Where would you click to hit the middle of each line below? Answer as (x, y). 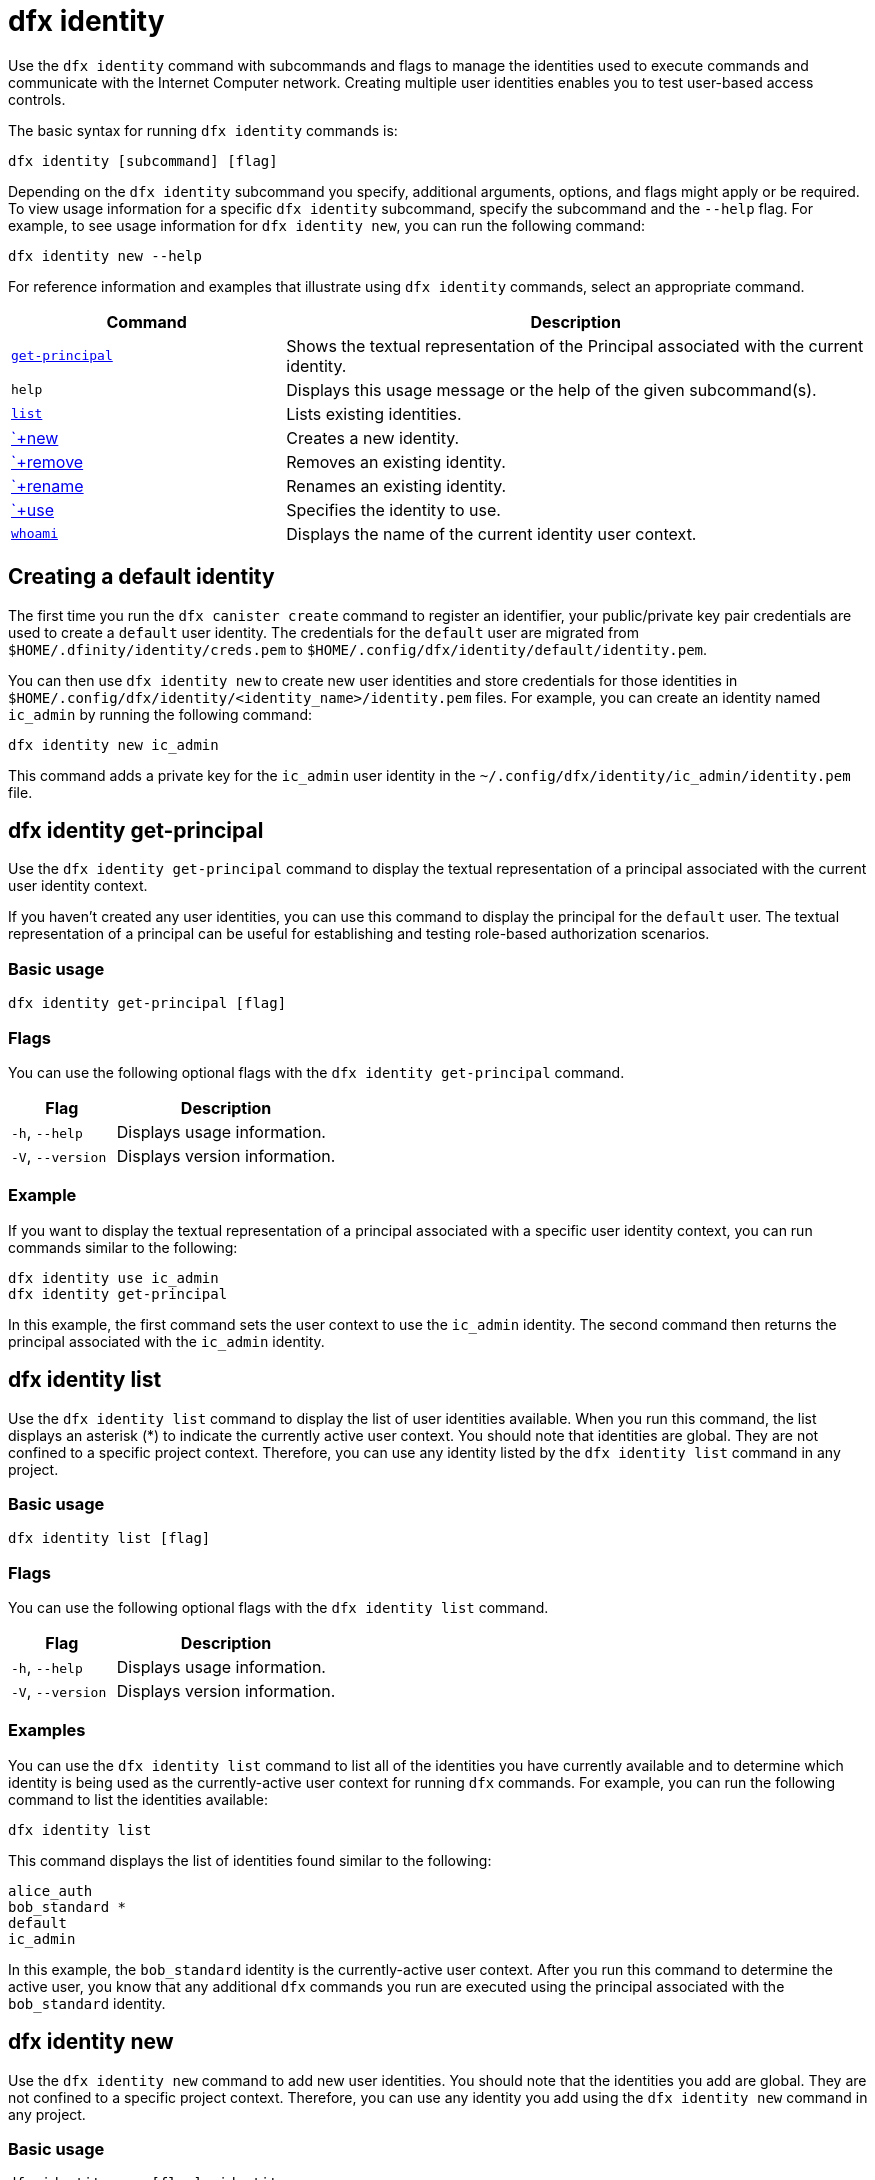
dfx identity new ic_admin (113, 744)
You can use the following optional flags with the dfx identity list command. (278, 1608)
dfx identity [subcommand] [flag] (143, 160)
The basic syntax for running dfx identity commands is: (203, 130)
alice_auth (50, 1890)
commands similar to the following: (123, 1247)
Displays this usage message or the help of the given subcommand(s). (551, 389)
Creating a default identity (141, 577)
